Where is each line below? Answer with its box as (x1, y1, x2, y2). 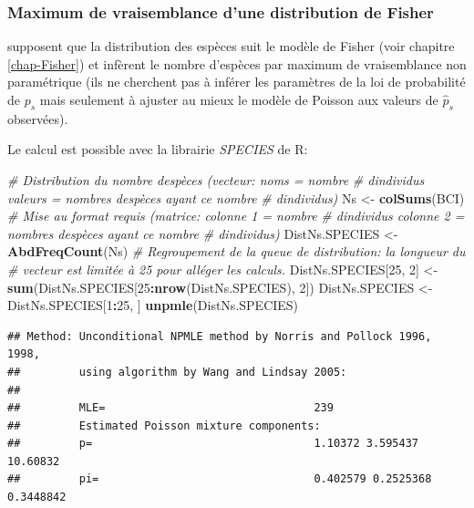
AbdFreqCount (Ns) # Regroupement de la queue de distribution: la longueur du (7, 242, 466, 261)
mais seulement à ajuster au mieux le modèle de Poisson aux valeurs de (39, 90, 438, 109)
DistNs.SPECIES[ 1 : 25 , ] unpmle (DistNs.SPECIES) (7, 295, 299, 315)
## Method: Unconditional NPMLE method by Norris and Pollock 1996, (7, 329, 432, 343)
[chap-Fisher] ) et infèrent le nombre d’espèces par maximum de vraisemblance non (7, 54, 467, 73)
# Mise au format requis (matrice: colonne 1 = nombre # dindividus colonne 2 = (7, 206, 465, 225)
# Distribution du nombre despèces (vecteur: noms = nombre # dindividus (7, 170, 425, 189)
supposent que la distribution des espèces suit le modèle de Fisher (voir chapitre (7, 36, 455, 56)
